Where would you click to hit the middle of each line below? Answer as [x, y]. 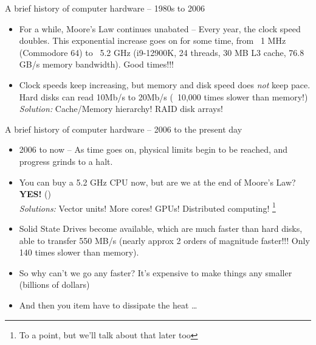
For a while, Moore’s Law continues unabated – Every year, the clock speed [160, 28]
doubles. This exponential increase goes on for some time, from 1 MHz [153, 40]
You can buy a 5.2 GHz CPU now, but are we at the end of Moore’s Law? [157, 182]
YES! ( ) [35, 194]
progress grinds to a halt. [66, 161]
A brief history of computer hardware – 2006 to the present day [124, 129]
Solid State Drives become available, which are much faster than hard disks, [161, 228]
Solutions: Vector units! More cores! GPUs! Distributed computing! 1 [147, 207]
